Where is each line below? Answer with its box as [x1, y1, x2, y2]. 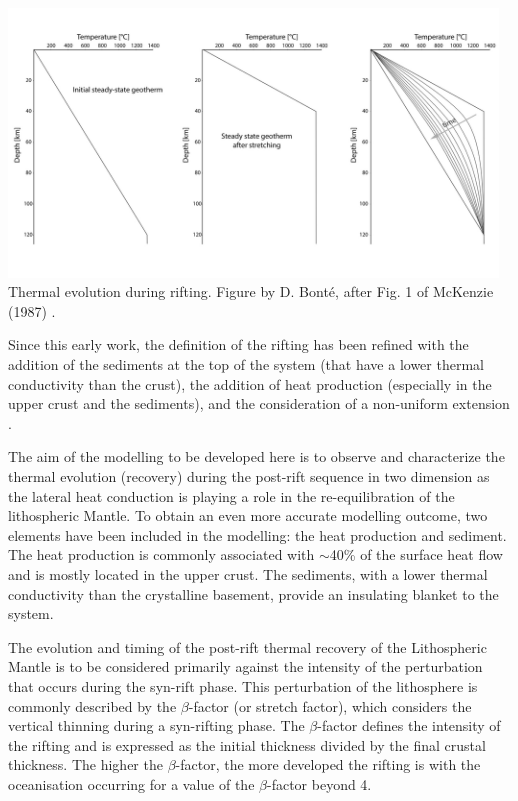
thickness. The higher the [8, 754, 163, 775]
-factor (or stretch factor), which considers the [188, 695, 472, 716]
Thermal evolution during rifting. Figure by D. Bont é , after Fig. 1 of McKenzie [8, 281, 494, 302]
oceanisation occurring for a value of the [8, 773, 255, 794]
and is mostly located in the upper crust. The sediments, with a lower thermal [8, 563, 488, 584]
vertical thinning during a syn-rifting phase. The [8, 715, 305, 736]
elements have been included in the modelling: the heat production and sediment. [8, 524, 507, 545]
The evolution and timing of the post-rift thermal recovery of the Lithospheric [8, 636, 487, 657]
